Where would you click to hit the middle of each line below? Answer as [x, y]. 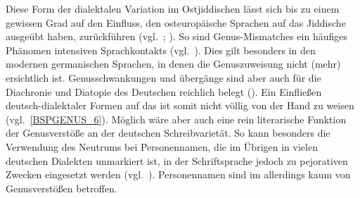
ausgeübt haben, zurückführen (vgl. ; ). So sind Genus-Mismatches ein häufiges [177, 36]
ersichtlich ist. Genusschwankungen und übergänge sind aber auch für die [163, 77]
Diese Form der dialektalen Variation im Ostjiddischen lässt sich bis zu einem [173, 8]
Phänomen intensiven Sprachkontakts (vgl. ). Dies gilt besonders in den [161, 50]
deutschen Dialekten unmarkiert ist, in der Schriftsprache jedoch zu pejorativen [177, 160]
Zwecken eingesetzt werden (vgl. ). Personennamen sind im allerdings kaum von [178, 174]
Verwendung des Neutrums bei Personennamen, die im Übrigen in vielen [162, 146]
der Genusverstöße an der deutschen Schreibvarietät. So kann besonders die [168, 133]
